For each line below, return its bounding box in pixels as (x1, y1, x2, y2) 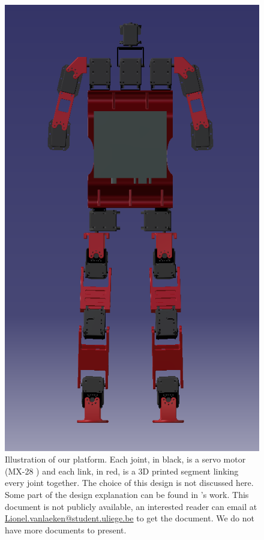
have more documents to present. (5, 523, 127, 536)
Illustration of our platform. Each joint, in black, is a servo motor (5, 453, 246, 466)
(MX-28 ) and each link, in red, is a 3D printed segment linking (5, 464, 239, 477)
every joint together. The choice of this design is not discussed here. (5, 476, 254, 489)
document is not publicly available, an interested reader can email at (5, 500, 257, 512)
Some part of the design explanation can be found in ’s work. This (5, 488, 249, 500)
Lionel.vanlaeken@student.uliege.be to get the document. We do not (5, 512, 255, 524)
